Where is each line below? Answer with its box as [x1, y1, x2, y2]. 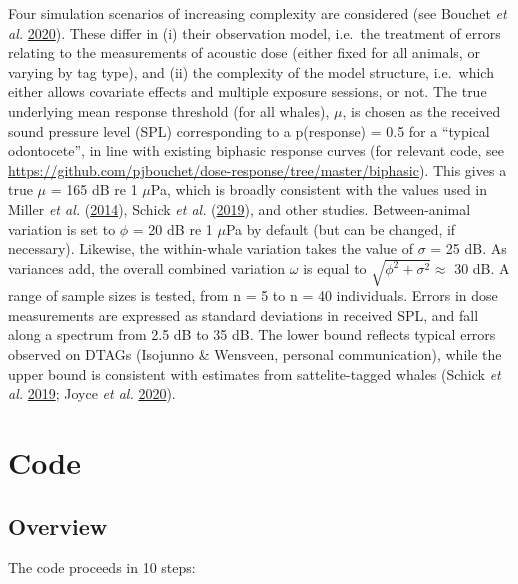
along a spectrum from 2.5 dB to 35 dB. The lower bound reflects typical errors [8, 324, 496, 345]
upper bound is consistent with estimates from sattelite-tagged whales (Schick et [8, 363, 501, 384]
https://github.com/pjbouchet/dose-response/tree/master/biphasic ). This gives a [8, 159, 507, 180]
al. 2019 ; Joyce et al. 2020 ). [8, 383, 176, 404]
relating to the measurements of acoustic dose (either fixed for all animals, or [8, 42, 480, 63]
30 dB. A [454, 258, 510, 278]
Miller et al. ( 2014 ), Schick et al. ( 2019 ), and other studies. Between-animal [8, 198, 471, 219]
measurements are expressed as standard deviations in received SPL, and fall [8, 304, 479, 325]
